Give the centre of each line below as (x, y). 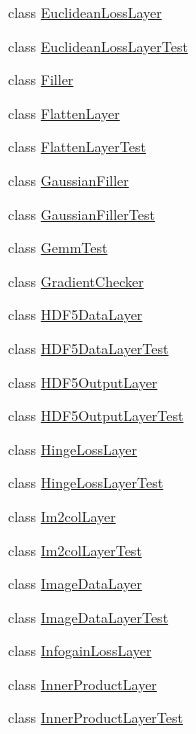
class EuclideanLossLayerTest (98, 45)
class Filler (41, 79)
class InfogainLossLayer (80, 650)
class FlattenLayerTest (77, 146)
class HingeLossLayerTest (86, 482)
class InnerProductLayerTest (95, 717)
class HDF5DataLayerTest (88, 347)
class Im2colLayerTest (75, 549)
